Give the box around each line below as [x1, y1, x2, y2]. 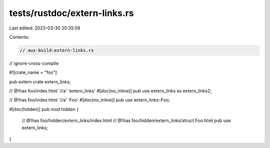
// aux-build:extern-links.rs [19, 47, 94, 53]
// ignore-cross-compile [9, 60, 59, 66]
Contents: [9, 34, 29, 40]
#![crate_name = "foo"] [9, 69, 57, 75]
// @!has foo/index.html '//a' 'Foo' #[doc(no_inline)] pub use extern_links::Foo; [9, 97, 170, 103]
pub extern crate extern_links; [9, 78, 71, 84]
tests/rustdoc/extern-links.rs [9, 7, 134, 18]
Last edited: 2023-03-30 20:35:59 [9, 25, 80, 31]
